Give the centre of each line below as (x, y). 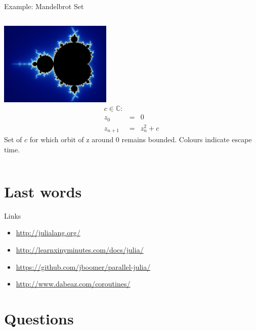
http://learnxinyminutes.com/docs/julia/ (80, 249)
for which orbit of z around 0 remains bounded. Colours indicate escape (141, 139)
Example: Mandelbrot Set (44, 6)
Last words (43, 191)
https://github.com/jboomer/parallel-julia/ (83, 266)
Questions (39, 318)
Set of (13, 139)
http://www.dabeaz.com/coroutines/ (73, 284)
